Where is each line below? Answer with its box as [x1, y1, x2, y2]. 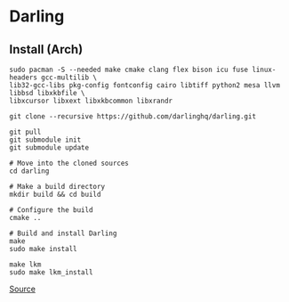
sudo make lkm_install [9, 268, 93, 277]
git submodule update [9, 143, 90, 152]
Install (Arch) [9, 42, 84, 57]
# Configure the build [9, 206, 93, 215]
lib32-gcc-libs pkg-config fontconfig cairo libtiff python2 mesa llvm [9, 81, 280, 90]
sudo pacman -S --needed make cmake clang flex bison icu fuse [9, 65, 249, 74]
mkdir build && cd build [9, 190, 101, 199]
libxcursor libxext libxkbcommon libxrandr [9, 96, 173, 105]
